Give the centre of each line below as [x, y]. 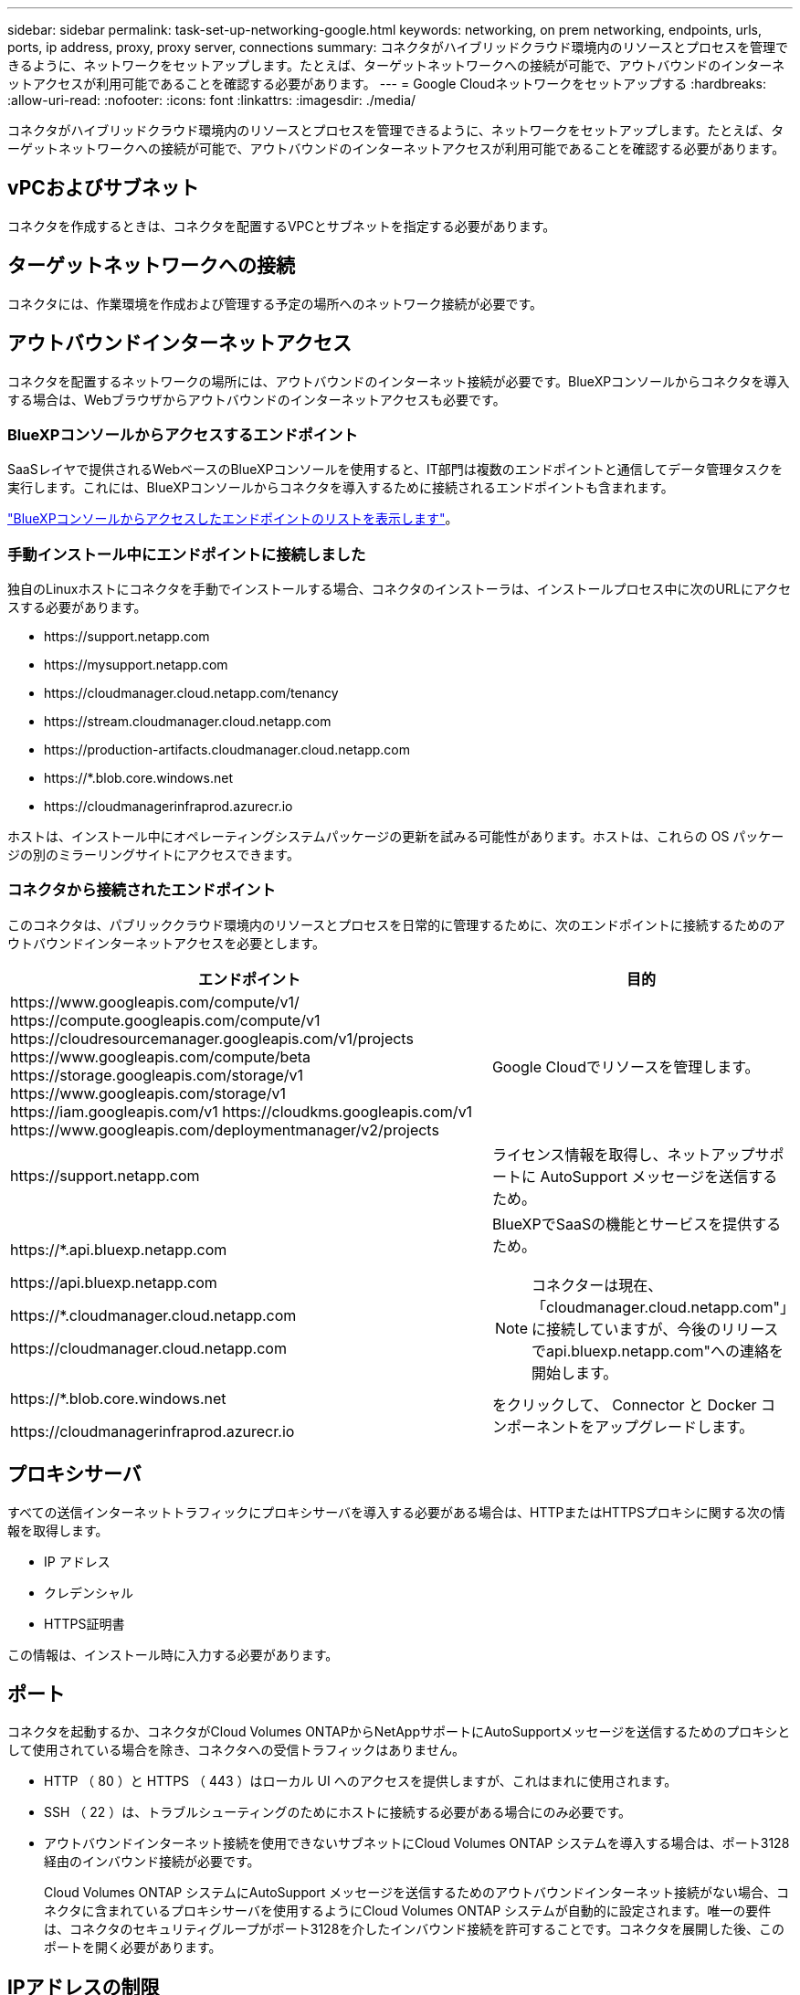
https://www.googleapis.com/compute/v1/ [155, 1002]
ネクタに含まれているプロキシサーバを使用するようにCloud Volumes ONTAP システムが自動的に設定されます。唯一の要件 [408, 1911]
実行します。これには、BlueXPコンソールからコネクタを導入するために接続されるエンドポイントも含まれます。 [341, 488]
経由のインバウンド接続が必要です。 [152, 1862]
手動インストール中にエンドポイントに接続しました [187, 554]
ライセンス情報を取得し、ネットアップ [623, 1154]
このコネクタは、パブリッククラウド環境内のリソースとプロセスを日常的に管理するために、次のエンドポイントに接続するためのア [396, 924]
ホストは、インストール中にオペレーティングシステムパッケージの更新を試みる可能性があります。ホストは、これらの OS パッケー [396, 837]
